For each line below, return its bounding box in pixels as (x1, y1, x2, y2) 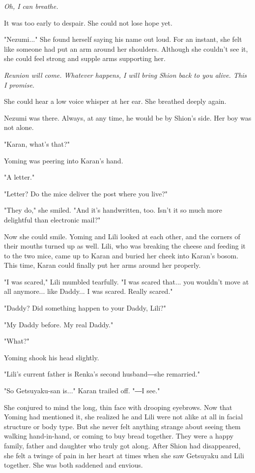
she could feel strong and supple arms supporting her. (4, 53, 166, 63)
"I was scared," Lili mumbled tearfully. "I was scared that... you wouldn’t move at (4, 276, 249, 286)
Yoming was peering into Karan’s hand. (4, 155, 123, 165)
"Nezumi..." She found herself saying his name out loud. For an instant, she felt (4, 34, 242, 44)
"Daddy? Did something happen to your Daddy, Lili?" (4, 303, 166, 313)
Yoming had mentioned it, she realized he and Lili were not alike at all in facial (4, 411, 243, 422)
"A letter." (4, 172, 35, 182)
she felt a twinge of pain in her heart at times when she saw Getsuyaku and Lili (4, 450, 244, 460)
